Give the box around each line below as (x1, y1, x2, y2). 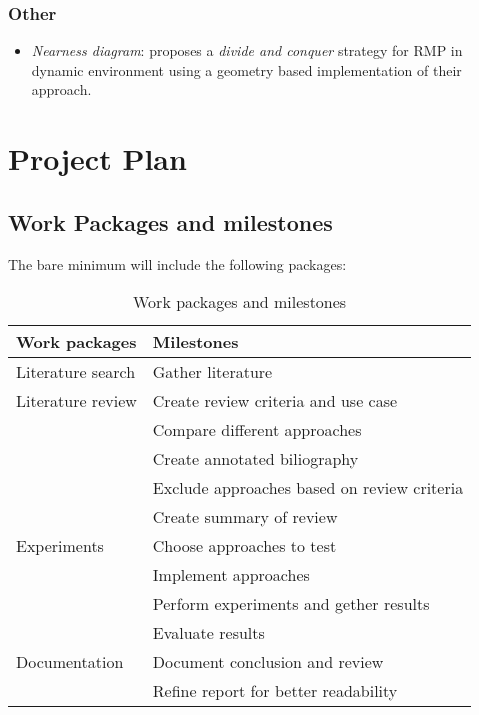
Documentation (16, 650, 124, 674)
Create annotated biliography (152, 447, 359, 471)
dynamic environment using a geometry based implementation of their (31, 59, 462, 80)
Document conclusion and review (152, 650, 384, 674)
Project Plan (8, 138, 187, 179)
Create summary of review (152, 505, 338, 529)
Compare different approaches (152, 418, 362, 442)
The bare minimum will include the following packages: (8, 253, 347, 274)
